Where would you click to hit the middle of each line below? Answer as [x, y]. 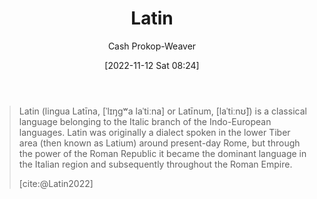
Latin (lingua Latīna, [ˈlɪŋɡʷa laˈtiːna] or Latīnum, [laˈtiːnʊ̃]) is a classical [162, 111]
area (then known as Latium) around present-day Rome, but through [159, 143]
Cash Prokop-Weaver [152, 46]
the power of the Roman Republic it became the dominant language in [162, 153]
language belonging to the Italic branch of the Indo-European [145, 121]
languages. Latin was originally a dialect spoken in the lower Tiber [154, 132]
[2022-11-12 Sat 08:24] [152, 65]
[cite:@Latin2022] [56, 183]
